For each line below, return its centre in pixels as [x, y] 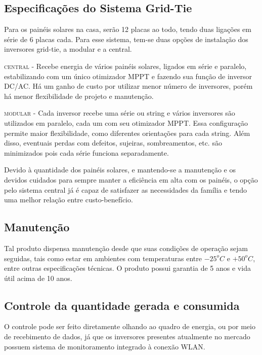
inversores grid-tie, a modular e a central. [68, 49]
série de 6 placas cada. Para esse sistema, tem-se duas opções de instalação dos [126, 39]
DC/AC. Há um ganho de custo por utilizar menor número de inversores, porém [128, 86]
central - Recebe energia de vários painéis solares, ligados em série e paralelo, [125, 66]
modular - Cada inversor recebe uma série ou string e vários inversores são [120, 113]
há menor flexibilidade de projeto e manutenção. [79, 96]
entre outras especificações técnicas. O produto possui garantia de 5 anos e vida [127, 268]
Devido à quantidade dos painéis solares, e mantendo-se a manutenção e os [120, 170]
